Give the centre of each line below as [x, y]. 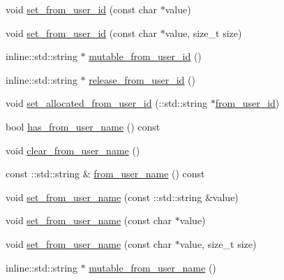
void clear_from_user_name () [73, 150]
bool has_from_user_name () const [83, 126]
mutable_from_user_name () [152, 267]
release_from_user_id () [142, 79]
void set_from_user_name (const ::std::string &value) [122, 197]
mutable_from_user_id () [145, 56]
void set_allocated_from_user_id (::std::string [107, 103]
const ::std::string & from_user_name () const [105, 174]
